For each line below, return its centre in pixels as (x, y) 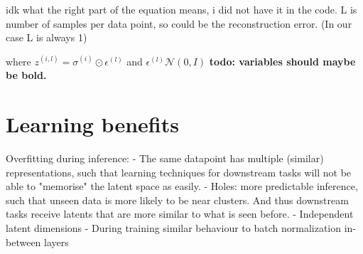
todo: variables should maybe (282, 61)
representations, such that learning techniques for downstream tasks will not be (179, 172)
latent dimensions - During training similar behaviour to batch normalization (174, 228)
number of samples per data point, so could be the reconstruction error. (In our (179, 23)
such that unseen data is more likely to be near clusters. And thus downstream (177, 200)
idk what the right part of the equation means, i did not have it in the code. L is (181, 9)
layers (56, 242)
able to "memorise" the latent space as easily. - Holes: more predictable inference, (182, 186)
